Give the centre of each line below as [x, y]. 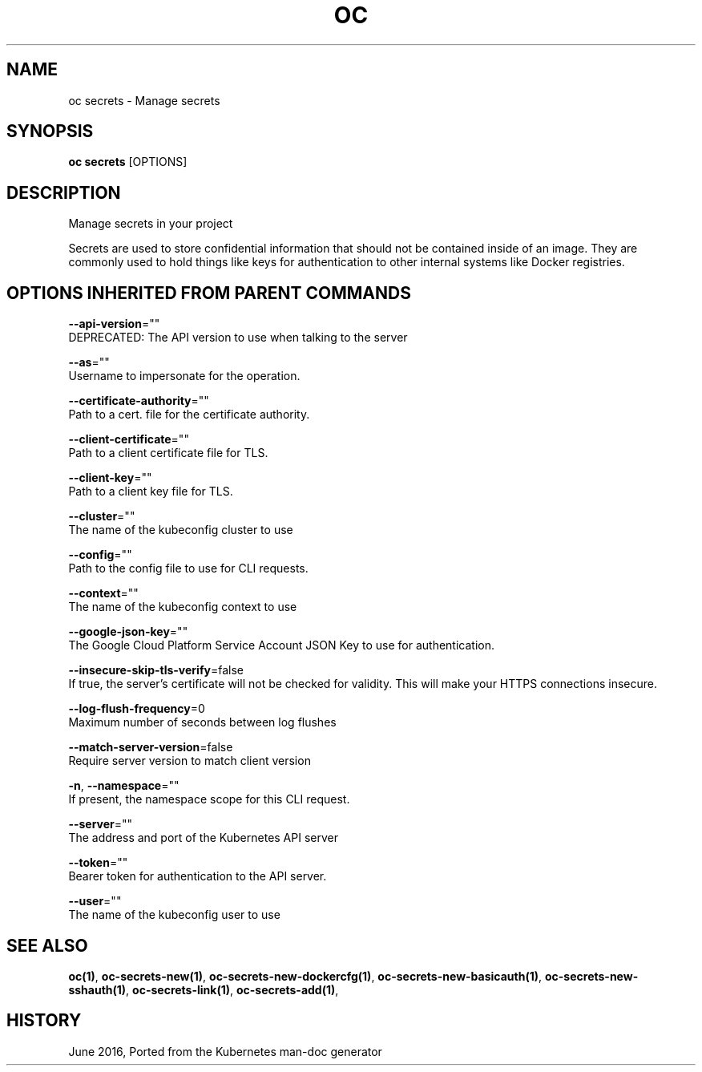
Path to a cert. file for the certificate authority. [189, 415]
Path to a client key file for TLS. [151, 492]
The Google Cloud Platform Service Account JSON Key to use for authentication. [282, 645]
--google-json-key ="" [128, 632]
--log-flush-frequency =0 [137, 709]
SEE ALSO [47, 945]
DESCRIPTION [64, 192]
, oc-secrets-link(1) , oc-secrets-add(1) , [232, 989]
